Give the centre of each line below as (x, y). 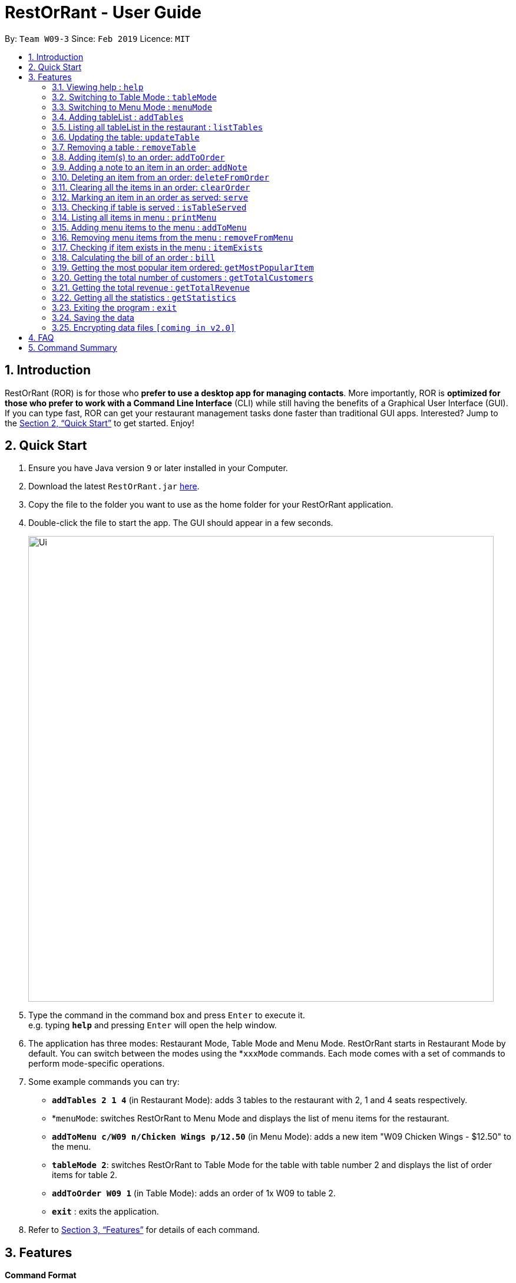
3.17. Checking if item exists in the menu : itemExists (158, 247)
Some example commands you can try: (104, 1082)
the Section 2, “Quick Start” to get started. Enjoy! (100, 423)
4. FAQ (41, 337)
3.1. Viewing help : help (98, 87)
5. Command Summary (73, 347)
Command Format (41, 1275)
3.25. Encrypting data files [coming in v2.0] (144, 327)
